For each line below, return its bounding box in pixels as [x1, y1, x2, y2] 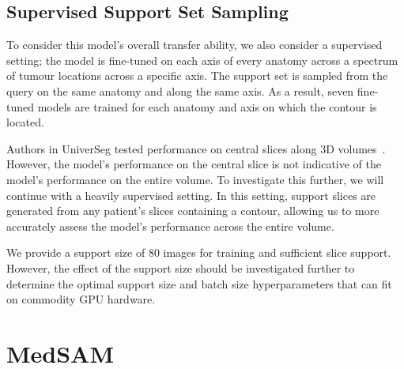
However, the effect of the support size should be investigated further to [6, 259, 355, 276]
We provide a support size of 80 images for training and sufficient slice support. [6, 244, 391, 261]
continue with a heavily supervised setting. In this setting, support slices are [6, 186, 376, 203]
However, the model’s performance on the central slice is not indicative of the [6, 156, 382, 172]
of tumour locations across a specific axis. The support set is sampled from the [6, 67, 388, 84]
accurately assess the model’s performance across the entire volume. [6, 217, 334, 234]
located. [6, 114, 44, 130]
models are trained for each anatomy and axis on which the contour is [37, 98, 377, 115]
